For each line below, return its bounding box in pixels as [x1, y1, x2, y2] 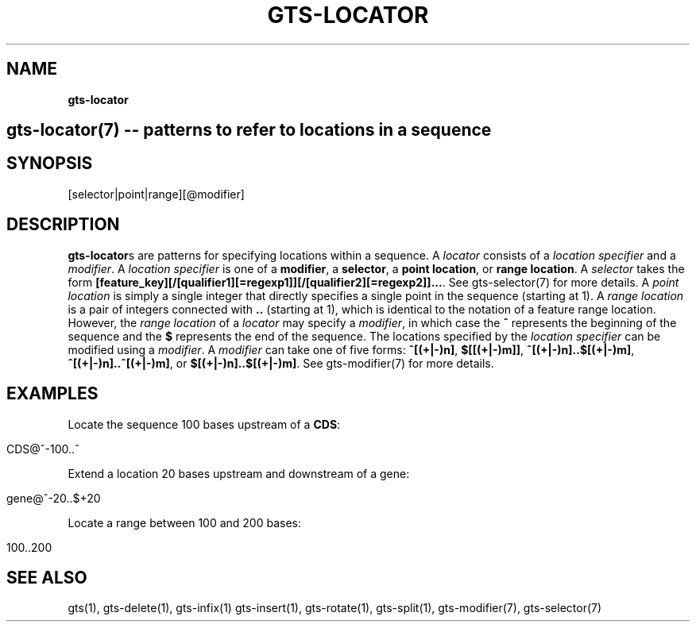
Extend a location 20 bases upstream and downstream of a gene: [68, 466, 410, 480]
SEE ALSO [6, 567, 87, 588]
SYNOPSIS [6, 153, 93, 174]
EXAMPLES [6, 383, 99, 404]
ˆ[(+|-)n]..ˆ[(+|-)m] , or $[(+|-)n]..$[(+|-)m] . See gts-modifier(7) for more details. [68, 356, 494, 370]
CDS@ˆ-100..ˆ [6, 441, 79, 456]
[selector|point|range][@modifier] [68, 187, 245, 201]
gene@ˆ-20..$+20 [6, 491, 101, 505]
